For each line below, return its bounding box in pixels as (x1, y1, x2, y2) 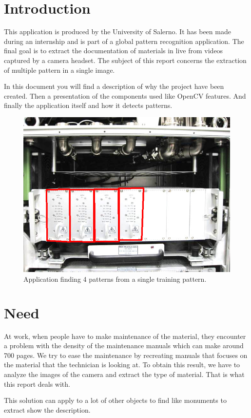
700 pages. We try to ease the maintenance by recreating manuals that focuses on (4, 350, 248, 360)
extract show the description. (4, 404, 91, 415)
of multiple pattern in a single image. (4, 64, 115, 75)
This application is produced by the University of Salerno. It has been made (4, 26, 231, 37)
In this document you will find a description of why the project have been (4, 81, 224, 91)
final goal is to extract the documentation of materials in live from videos (4, 45, 223, 56)
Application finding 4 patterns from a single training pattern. (23, 273, 207, 284)
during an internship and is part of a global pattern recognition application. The (4, 36, 244, 46)
